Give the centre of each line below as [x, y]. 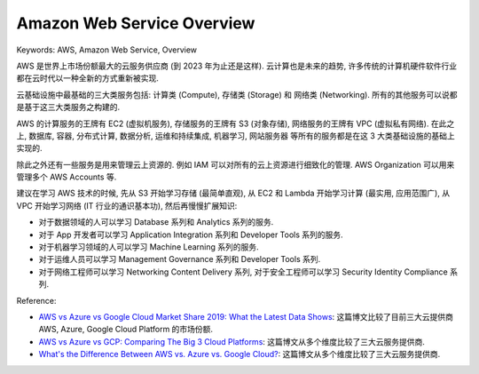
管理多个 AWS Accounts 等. [67, 177]
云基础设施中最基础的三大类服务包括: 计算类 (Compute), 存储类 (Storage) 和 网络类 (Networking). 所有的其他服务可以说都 [237, 94]
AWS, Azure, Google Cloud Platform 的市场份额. [126, 330]
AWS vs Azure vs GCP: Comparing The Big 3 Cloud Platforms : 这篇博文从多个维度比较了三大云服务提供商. [232, 341]
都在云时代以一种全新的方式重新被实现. [88, 78]
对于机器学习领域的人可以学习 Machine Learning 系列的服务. [149, 247]
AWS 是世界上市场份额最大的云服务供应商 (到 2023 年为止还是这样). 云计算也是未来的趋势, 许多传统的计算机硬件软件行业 [237, 66]
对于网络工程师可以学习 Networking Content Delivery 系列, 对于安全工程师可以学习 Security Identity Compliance [243, 272]
